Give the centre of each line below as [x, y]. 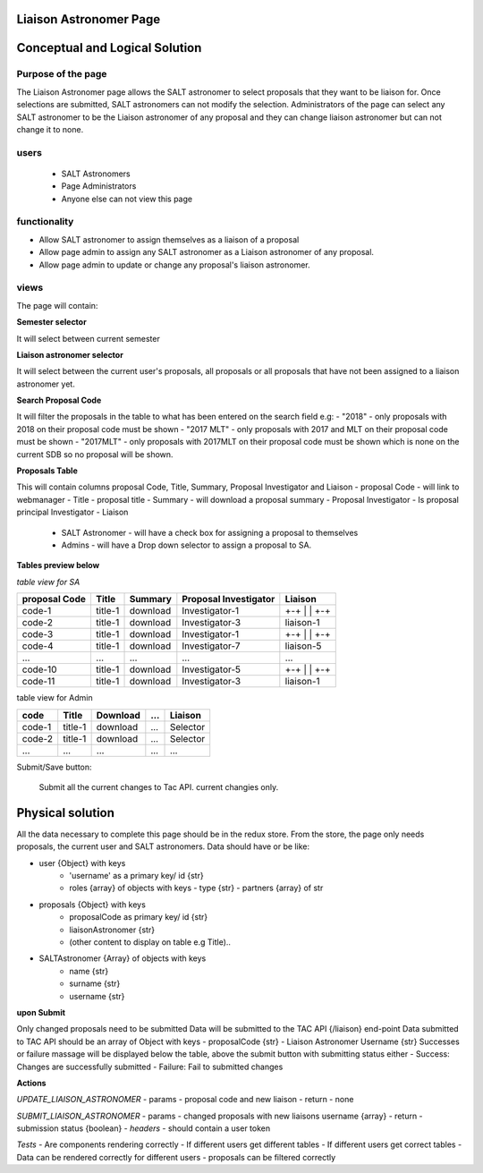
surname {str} [95, 983]
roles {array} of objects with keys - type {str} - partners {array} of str [196, 888]
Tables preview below [58, 565]
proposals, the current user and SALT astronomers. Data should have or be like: [163, 846]
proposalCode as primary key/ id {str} [139, 917]
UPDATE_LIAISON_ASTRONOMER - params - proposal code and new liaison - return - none [185, 1100]
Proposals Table [47, 471]
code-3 [38, 634]
